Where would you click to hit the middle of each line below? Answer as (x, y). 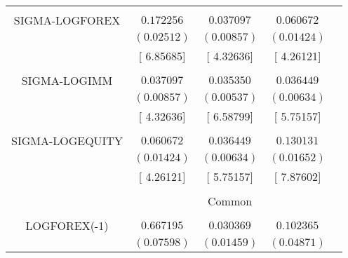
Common (230, 201)
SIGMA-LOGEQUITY (67, 141)
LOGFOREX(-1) (67, 225)
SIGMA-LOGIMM (67, 80)
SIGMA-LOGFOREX (67, 20)
